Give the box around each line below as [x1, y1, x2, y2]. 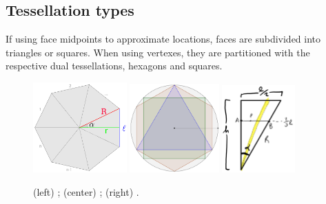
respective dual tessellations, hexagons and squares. [6, 58, 223, 73]
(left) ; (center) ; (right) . [33, 184, 139, 199]
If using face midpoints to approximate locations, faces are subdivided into [6, 32, 321, 46]
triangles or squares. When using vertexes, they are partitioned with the [6, 45, 310, 59]
